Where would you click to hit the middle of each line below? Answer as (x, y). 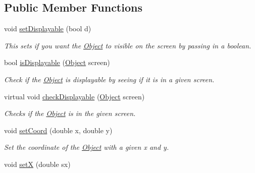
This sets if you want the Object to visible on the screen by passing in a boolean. (128, 45)
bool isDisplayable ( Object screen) (57, 62)
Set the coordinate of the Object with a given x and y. (87, 147)
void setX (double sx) (37, 164)
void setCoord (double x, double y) (58, 130)
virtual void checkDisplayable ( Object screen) (74, 96)
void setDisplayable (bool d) (48, 28)
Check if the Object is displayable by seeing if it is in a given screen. (109, 79)
